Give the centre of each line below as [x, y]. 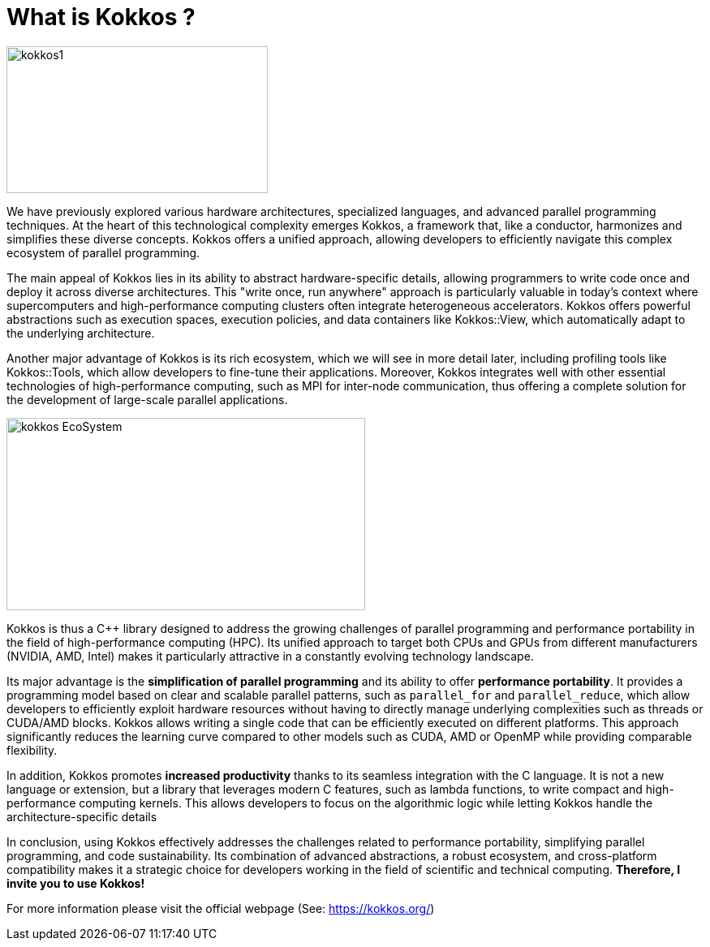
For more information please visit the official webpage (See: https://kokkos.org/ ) [221, 908]
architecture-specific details [82, 816]
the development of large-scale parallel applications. [147, 399]
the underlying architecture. [81, 333]
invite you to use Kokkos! [76, 883]
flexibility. [32, 750]
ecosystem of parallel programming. [103, 252]
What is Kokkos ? [101, 17]
